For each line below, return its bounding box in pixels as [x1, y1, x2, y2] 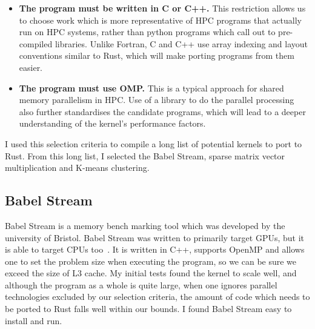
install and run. [5, 314, 62, 327]
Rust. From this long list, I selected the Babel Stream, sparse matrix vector [5, 149, 285, 162]
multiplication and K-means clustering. [5, 161, 150, 174]
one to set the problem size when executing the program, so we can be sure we [5, 254, 297, 267]
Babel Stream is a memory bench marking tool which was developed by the [5, 219, 285, 231]
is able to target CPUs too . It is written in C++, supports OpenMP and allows [5, 243, 305, 256]
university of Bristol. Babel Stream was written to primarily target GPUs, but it [5, 231, 305, 244]
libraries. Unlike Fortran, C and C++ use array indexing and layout [55, 37, 308, 50]
